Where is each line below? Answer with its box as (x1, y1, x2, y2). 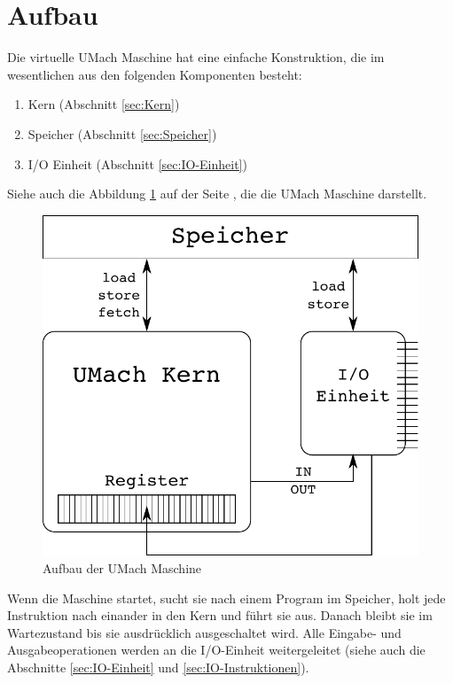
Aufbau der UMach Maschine (43, 559, 202, 578)
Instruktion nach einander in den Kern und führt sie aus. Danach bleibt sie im (7, 606, 433, 625)
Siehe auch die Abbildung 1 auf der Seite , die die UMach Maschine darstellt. (7, 184, 427, 203)
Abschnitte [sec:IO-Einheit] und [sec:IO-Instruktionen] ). (7, 658, 309, 677)
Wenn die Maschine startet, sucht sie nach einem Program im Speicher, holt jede (7, 588, 446, 607)
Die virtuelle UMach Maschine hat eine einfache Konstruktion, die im (7, 48, 385, 66)
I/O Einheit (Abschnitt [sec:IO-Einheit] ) (27, 154, 247, 173)
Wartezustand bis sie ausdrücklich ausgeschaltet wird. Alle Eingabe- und (7, 623, 402, 641)
